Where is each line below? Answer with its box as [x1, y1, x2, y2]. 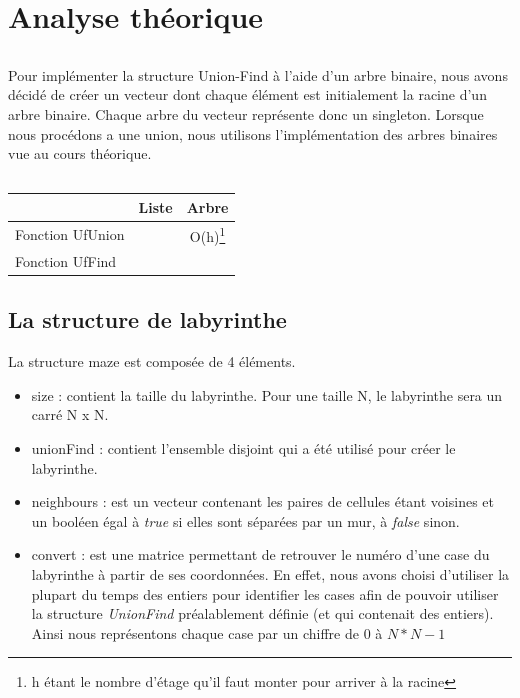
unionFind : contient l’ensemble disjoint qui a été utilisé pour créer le [31, 438, 456, 459]
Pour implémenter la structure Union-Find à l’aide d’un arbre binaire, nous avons [8, 64, 508, 85]
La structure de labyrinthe [8, 304, 287, 335]
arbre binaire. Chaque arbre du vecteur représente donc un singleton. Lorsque [8, 103, 484, 124]
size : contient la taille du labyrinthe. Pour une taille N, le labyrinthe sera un [31, 384, 503, 405]
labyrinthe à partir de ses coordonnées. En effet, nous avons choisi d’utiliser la [31, 564, 510, 585]
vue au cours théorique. [8, 143, 152, 164]
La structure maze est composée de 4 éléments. [8, 351, 296, 372]
